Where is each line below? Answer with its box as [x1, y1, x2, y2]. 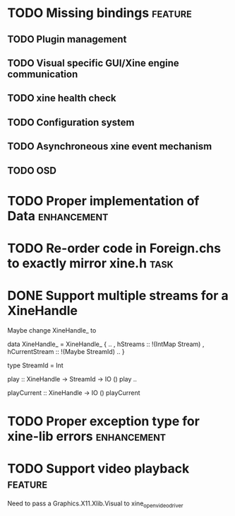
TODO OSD [7, 164, 56, 176]
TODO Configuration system [7, 116, 135, 128]
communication [7, 68, 78, 80]
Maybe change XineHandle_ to [7, 326, 97, 334]
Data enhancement [7, 207, 109, 224]
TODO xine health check [7, 92, 116, 104]
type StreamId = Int [7, 361, 64, 369]
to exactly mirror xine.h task [7, 255, 174, 271]
